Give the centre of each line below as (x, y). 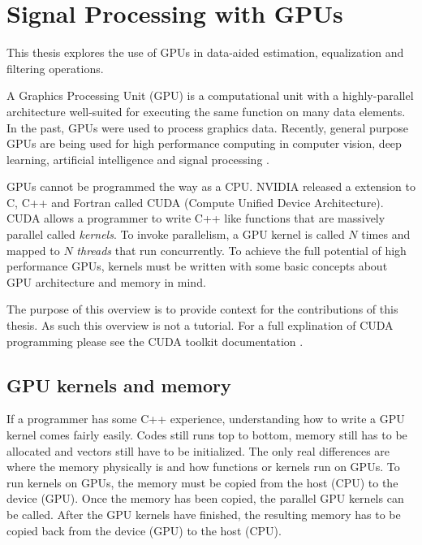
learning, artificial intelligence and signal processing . (138, 159)
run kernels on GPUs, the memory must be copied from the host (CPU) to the (202, 482)
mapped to (33, 250)
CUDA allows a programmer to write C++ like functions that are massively (196, 218)
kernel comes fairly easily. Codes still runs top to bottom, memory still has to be (207, 435)
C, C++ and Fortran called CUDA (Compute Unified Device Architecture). (195, 202)
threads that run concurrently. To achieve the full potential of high (241, 250)
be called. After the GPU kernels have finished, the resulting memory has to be (204, 514)
